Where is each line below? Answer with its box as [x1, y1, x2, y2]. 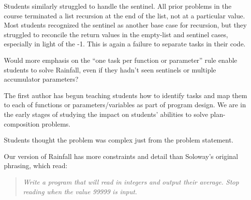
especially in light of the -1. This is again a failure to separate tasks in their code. [4, 39, 246, 49]
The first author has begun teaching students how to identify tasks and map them [4, 90, 247, 100]
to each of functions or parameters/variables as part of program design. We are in [4, 100, 246, 110]
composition [4, 118, 40, 129]
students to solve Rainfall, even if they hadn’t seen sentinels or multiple [4, 64, 216, 74]
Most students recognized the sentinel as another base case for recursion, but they [4, 20, 247, 30]
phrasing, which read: [4, 160, 68, 171]
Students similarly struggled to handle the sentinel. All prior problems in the [4, 1, 232, 11]
